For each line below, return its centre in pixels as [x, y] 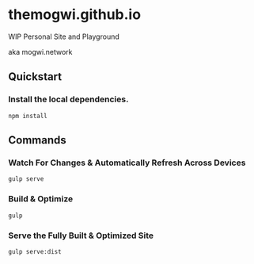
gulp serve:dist [35, 251]
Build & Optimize [41, 199]
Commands [38, 140]
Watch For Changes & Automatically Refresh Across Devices [127, 163]
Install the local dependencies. [68, 99]
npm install [28, 116]
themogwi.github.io [74, 15]
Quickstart [35, 77]
